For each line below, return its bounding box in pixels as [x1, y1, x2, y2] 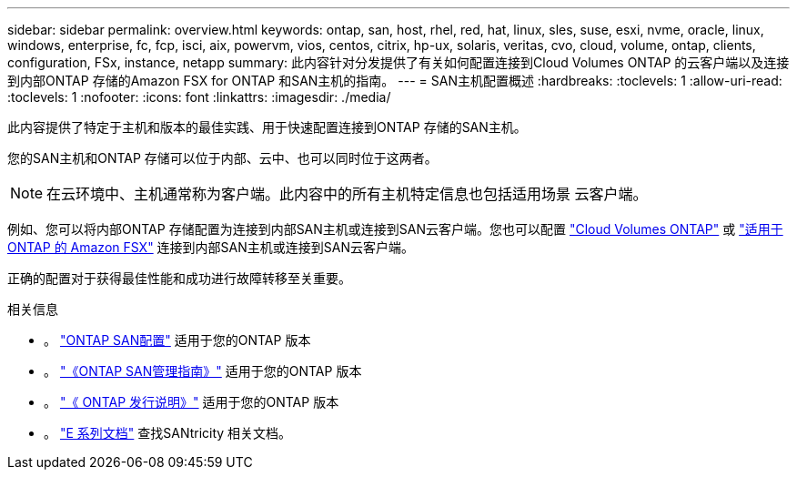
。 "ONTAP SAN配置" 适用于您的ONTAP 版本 [44, 332, 311, 348]
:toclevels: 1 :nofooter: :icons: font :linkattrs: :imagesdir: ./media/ [7, 89, 391, 105]
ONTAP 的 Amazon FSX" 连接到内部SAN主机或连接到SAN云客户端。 [7, 239, 414, 255]
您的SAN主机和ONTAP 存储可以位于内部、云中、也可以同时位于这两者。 [7, 150, 438, 166]
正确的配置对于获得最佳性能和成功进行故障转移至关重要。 [7, 270, 351, 286]
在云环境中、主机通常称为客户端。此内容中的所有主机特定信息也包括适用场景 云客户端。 [46, 185, 648, 203]
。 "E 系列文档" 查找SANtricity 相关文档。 [44, 425, 292, 441]
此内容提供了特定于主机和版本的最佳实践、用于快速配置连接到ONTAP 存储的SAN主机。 [7, 119, 527, 135]
